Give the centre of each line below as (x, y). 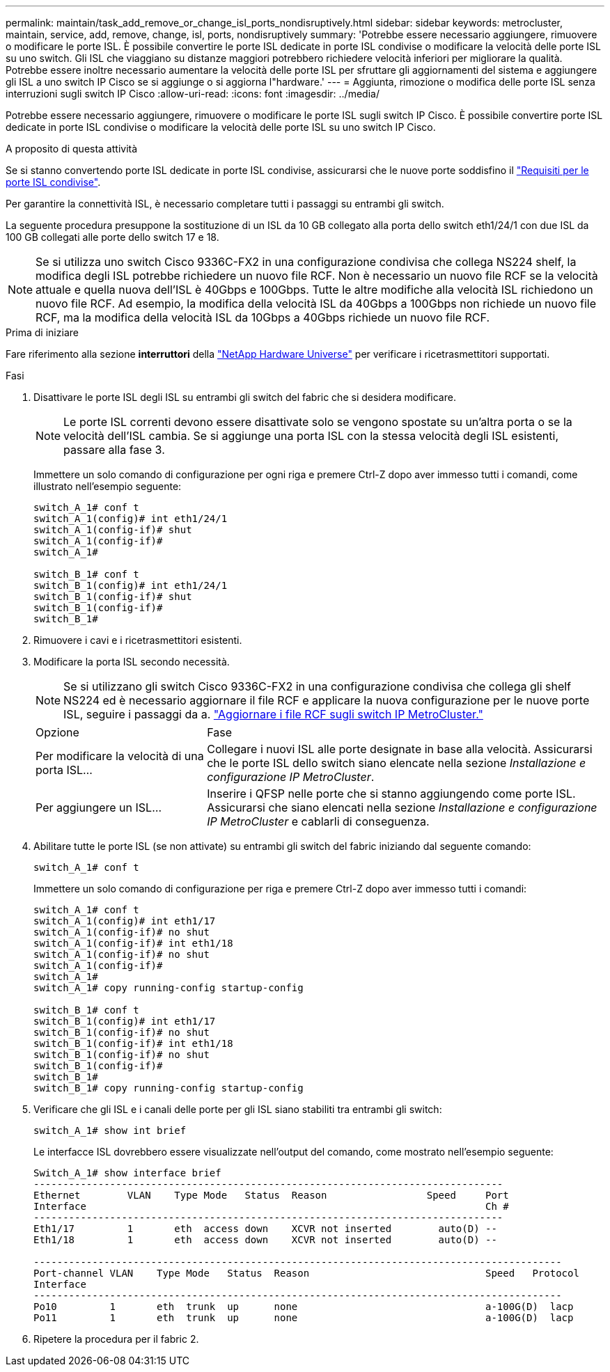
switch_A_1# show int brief (110, 1130)
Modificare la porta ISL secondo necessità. (132, 662)
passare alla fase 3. (114, 450)
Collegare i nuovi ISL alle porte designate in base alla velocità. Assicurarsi (400, 749)
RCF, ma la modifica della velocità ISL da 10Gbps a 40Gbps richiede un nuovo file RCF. (263, 317)
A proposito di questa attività (72, 149)
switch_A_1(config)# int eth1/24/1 (131, 519)
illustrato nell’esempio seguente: (108, 486)
